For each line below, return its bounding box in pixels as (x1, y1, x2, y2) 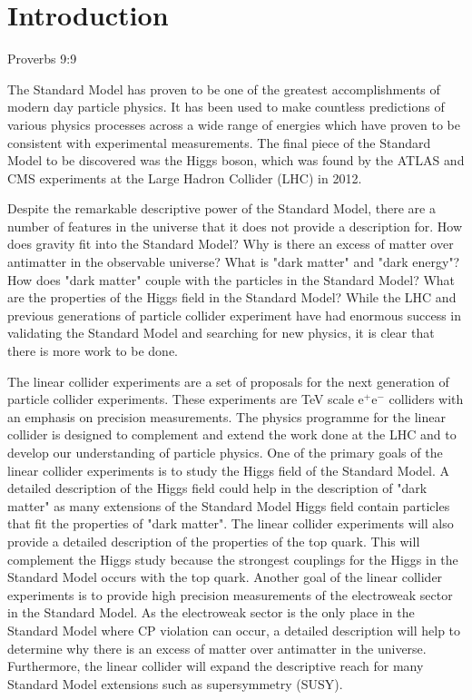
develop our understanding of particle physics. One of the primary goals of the (7, 443, 443, 461)
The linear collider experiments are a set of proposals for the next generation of (7, 371, 449, 390)
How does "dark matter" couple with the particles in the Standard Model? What (7, 270, 456, 289)
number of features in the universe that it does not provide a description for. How (7, 216, 463, 235)
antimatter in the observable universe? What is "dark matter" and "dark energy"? (7, 252, 460, 271)
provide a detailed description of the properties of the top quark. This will (7, 531, 420, 550)
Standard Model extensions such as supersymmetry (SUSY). (7, 674, 343, 693)
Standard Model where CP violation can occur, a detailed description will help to (7, 620, 461, 639)
